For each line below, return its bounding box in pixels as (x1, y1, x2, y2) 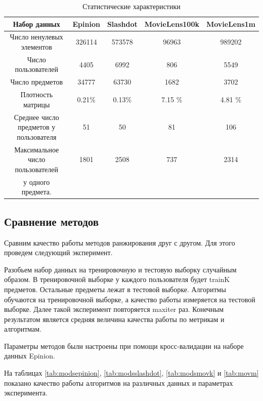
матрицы (23, 99, 50, 109)
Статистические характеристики (82, 1, 181, 11)
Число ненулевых (10, 31, 63, 42)
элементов (21, 42, 52, 52)
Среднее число (14, 111, 59, 122)
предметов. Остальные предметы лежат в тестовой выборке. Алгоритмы (4, 284, 226, 294)
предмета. (21, 186, 52, 197)
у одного (23, 176, 50, 187)
